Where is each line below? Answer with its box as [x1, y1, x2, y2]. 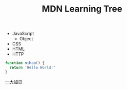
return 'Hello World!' [9, 65, 56, 70]
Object [19, 36, 33, 42]
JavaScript [12, 30, 34, 37]
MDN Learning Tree [42, 3, 123, 15]
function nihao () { [5, 60, 45, 66]
